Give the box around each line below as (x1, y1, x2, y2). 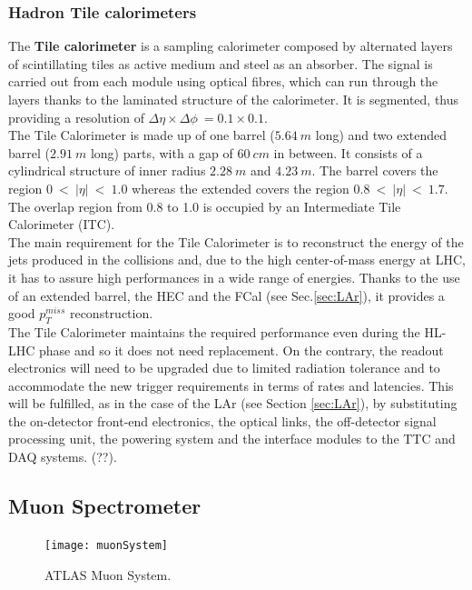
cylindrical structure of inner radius (8, 161, 206, 180)
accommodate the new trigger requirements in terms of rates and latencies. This (8, 375, 454, 395)
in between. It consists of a (273, 143, 423, 162)
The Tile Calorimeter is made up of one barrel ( (8, 125, 275, 145)
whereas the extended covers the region (132, 178, 349, 197)
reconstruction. (69, 304, 153, 323)
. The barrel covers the (311, 161, 438, 180)
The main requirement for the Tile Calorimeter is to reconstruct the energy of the (8, 232, 464, 251)
